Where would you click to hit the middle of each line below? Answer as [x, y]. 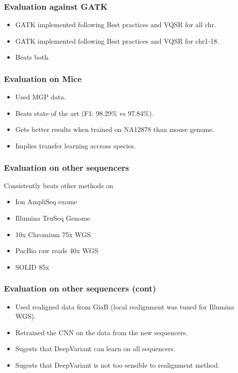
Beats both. [33, 57]
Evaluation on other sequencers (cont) [80, 288]
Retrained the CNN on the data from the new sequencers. [102, 332]
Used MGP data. [41, 97]
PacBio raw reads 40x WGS [57, 251]
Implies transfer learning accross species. [76, 146]
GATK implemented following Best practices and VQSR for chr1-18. [117, 41]
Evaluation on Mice [43, 78]
